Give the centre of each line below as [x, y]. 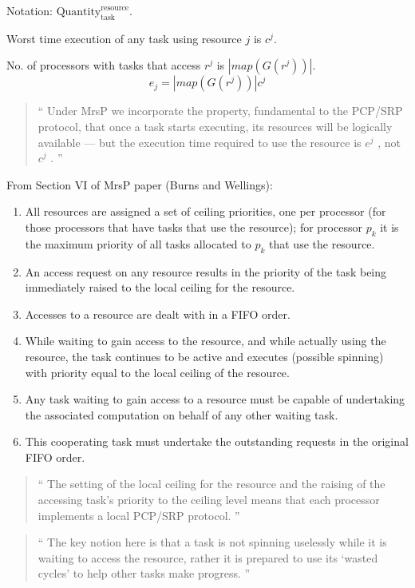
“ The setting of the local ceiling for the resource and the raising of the [211, 484]
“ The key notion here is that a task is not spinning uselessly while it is [212, 542]
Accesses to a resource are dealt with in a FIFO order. [158, 314]
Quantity [79, 12]
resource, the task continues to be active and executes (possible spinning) [204, 356]
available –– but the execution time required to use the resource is [200, 142]
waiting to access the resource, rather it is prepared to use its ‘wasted [208, 557]
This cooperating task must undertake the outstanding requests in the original [217, 441]
